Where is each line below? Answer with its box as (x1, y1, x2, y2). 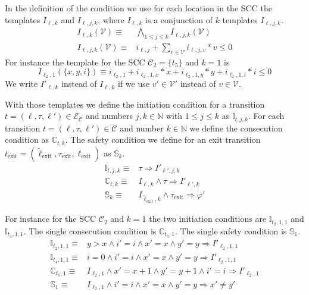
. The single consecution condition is (23, 224, 157, 237)
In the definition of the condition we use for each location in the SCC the (5, 2, 272, 14)
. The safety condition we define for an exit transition (65, 133, 261, 146)
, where (98, 13, 124, 26)
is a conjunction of (145, 13, 213, 26)
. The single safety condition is (175, 224, 287, 237)
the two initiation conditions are (149, 212, 267, 225)
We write (5, 77, 38, 90)
